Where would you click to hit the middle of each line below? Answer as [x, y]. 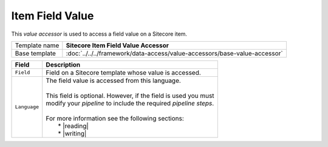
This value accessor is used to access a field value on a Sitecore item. [99, 34]
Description [63, 65]
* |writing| [72, 133]
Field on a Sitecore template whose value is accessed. [124, 73]
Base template [35, 53]
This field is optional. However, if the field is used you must [130, 96]
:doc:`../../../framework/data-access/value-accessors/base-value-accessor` [174, 53]
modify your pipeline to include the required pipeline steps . [130, 103]
